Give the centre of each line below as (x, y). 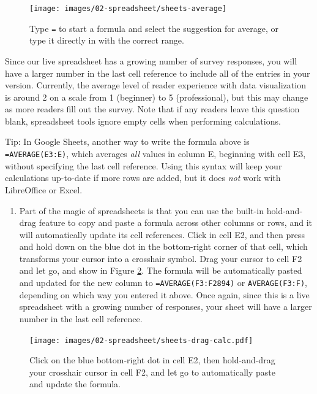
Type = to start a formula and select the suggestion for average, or (154, 28)
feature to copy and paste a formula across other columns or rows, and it (175, 222)
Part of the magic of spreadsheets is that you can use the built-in (142, 210)
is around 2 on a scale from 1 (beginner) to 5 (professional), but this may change (157, 97)
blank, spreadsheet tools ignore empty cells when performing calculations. (143, 121)
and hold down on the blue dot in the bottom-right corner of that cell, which (163, 246)
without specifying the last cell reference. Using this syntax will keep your (144, 165)
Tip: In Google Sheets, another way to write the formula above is (127, 141)
